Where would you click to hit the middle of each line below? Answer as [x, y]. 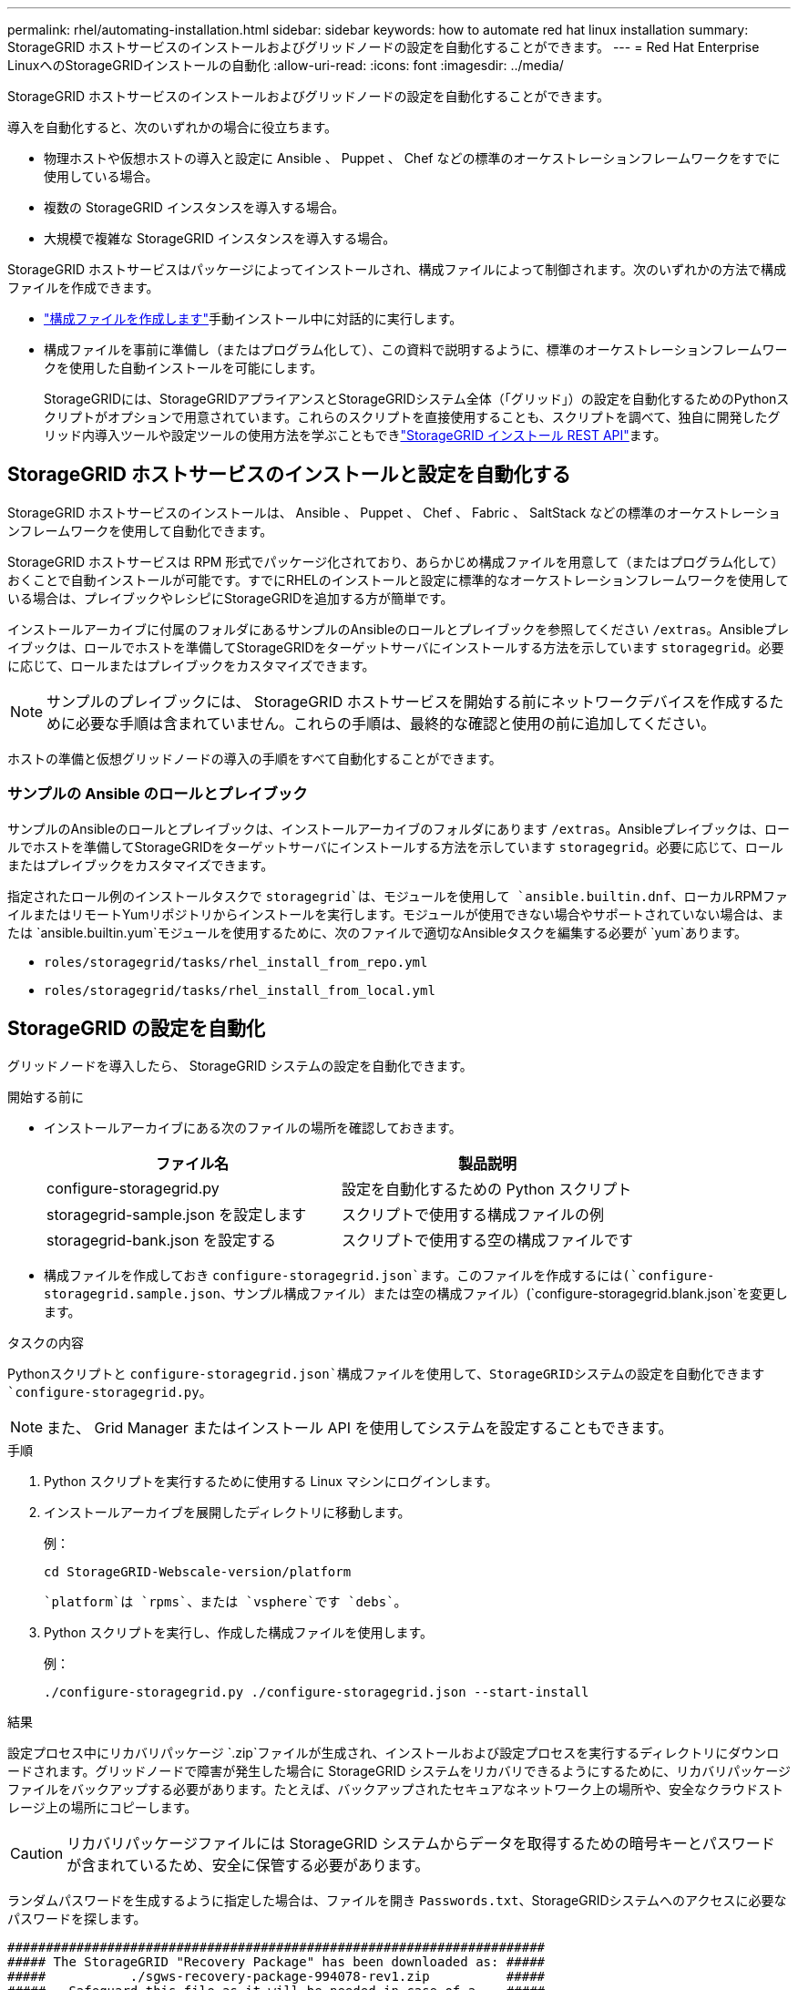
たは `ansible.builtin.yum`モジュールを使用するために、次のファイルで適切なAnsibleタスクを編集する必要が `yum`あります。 [377, 932]
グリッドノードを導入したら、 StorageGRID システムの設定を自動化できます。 [240, 1066]
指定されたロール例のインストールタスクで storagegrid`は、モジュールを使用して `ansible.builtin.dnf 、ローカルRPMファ [398, 896]
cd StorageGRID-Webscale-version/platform [198, 1572]
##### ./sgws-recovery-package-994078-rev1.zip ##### [276, 1977]
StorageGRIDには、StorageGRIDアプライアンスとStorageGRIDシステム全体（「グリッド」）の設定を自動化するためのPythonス [417, 399]
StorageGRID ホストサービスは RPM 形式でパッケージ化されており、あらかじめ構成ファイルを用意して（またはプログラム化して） [396, 561]
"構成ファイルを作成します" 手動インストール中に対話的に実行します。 [253, 318]
